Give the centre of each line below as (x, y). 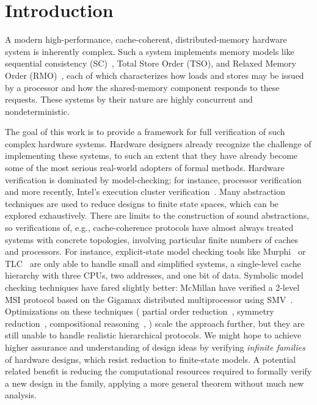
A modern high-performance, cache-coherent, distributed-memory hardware (146, 39)
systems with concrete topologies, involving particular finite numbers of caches (152, 239)
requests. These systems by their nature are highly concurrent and (129, 99)
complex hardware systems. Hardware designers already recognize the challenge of (158, 143)
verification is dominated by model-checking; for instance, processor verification (153, 179)
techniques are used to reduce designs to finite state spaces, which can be (142, 203)
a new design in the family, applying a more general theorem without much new (155, 383)
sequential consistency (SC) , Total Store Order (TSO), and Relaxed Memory (151, 63)
